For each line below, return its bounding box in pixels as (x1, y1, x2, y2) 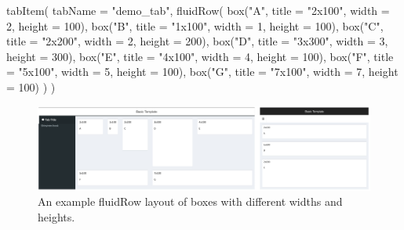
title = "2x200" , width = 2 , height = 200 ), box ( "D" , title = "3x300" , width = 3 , (6, 33, 388, 49)
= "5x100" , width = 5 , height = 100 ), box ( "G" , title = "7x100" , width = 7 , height (6, 63, 399, 80)
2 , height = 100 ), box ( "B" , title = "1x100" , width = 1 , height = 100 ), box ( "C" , (6, 17, 384, 34)
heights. (38, 208, 75, 225)
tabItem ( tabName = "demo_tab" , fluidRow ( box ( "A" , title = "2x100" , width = (6, 2, 390, 18)
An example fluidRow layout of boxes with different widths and (38, 193, 343, 210)
